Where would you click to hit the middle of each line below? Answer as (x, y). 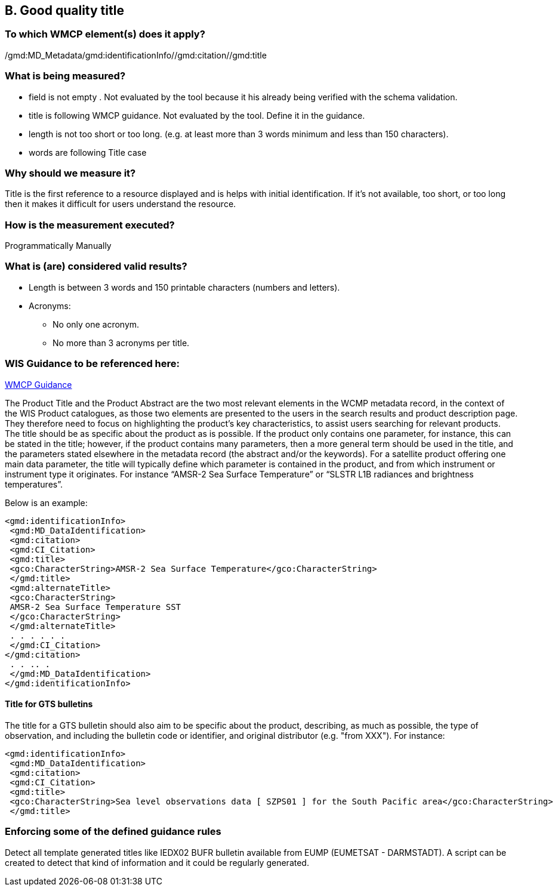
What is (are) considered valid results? (96, 266)
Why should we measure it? (70, 173)
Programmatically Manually (58, 246)
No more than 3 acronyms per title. (121, 343)
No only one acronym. (96, 324)
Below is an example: (46, 502)
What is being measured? (65, 76)
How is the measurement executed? (90, 225)
